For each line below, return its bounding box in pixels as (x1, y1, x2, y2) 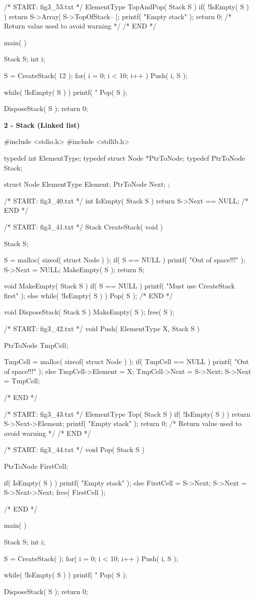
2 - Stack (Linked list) (4, 119, 80, 130)
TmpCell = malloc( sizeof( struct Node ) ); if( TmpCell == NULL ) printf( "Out (4, 356, 249, 367)
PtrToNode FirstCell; (4, 461, 68, 471)
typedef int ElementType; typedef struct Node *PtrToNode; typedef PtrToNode (4, 152, 245, 163)
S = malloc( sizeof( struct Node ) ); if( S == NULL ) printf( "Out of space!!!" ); (4, 255, 246, 265)
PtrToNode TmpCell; (4, 340, 68, 350)
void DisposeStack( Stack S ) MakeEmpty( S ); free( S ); (4, 307, 174, 317)
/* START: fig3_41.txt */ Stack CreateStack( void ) (4, 221, 163, 231)
